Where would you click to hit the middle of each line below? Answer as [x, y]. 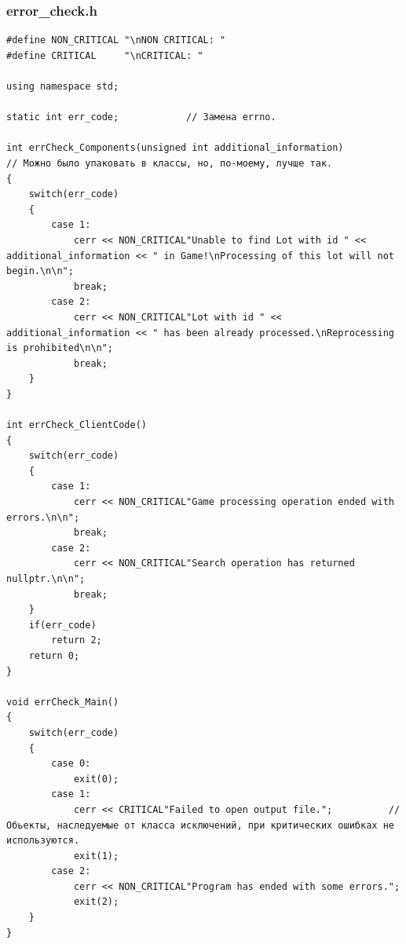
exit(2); [96, 902]
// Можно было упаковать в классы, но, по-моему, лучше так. [170, 163]
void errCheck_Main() [63, 702]
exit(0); [96, 779]
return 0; [54, 655]
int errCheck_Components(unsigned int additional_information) [175, 148]
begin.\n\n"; [40, 271]
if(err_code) [62, 625]
